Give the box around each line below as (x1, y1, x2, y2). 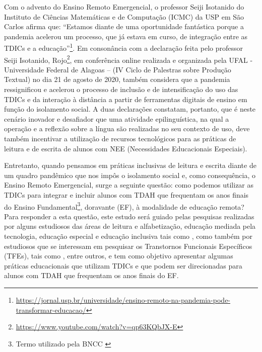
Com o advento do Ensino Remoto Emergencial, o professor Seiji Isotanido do (4, 2, 244, 12)
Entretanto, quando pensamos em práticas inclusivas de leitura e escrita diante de (4, 160, 256, 170)
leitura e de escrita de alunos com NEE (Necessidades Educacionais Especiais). (4, 143, 247, 153)
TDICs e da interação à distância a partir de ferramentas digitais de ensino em (4, 94, 247, 104)
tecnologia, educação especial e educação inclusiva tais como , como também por (4, 231, 252, 241)
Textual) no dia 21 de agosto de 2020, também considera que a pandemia (4, 74, 230, 84)
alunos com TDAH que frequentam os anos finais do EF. (4, 270, 179, 281)
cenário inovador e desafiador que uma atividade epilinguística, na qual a (4, 113, 229, 124)
